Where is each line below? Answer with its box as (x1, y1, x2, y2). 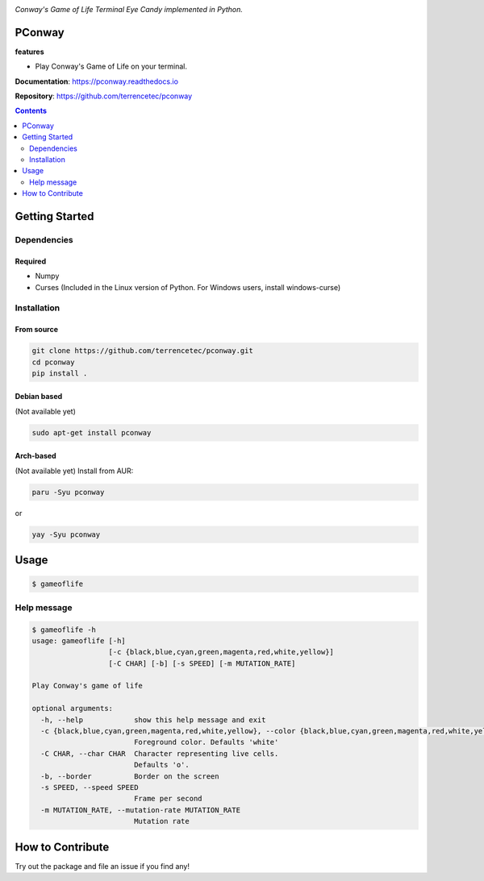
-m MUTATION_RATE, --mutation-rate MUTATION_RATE (40, 805, 241, 814)
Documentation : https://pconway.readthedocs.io (15, 77, 179, 86)
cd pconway (31, 357, 75, 367)
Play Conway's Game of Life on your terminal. (35, 61, 187, 72)
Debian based (15, 392, 63, 401)
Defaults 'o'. (133, 760, 190, 770)
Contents (15, 106, 48, 116)
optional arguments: (31, 704, 113, 713)
